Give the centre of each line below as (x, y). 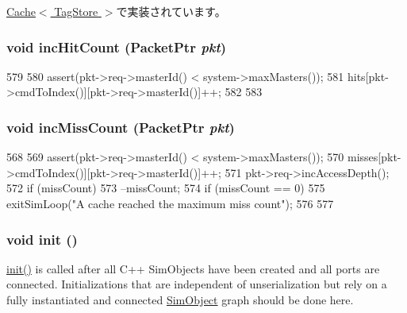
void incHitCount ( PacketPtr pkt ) (117, 46)
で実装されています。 (171, 11)
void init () (42, 239)
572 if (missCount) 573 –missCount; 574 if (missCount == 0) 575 (166, 188)
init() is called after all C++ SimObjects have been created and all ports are (193, 268)
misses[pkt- (374, 157)
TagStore (76, 11)
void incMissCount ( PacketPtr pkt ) (121, 127)
